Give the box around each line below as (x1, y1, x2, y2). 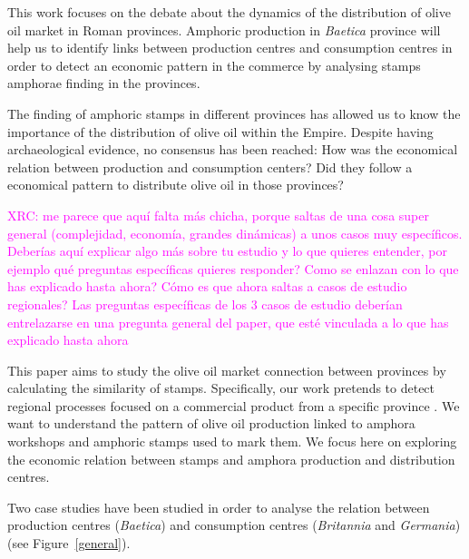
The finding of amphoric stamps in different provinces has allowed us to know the (7, 103, 461, 123)
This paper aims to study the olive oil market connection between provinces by (7, 360, 446, 379)
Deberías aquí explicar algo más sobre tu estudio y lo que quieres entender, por (7, 241, 447, 260)
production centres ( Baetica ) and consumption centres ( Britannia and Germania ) (7, 515, 461, 534)
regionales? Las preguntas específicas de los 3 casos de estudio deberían (7, 294, 403, 313)
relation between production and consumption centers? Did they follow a (7, 157, 413, 176)
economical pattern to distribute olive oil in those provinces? (7, 175, 344, 194)
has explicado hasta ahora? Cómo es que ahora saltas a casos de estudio (7, 277, 407, 296)
